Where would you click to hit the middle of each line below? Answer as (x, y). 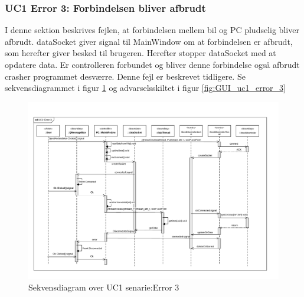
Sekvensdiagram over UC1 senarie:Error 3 (104, 287)
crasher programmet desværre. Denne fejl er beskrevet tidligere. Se (125, 76)
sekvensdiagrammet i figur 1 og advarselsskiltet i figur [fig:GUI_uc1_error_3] (145, 88)
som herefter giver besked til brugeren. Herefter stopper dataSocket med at (140, 53)
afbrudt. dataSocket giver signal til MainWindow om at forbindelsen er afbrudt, (149, 41)
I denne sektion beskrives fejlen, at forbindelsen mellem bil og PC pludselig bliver (152, 30)
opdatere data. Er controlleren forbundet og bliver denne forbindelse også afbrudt (152, 64)
